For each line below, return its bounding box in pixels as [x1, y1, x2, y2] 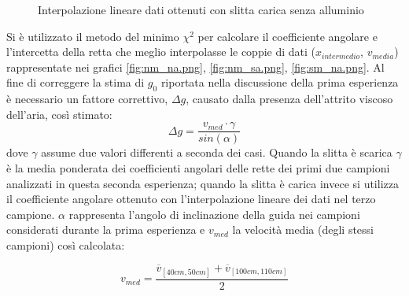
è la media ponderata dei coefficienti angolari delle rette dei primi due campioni [6, 160, 390, 176]
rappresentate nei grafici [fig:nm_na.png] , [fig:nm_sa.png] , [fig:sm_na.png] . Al [6, 58, 385, 75]
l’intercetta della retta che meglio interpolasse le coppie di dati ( [6, 43, 316, 60]
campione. [6, 205, 55, 222]
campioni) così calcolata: [6, 236, 125, 253]
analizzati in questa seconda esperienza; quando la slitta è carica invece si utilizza [6, 175, 399, 191]
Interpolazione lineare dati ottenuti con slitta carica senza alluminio [38, 2, 364, 17]
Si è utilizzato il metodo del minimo [6, 28, 179, 44]
